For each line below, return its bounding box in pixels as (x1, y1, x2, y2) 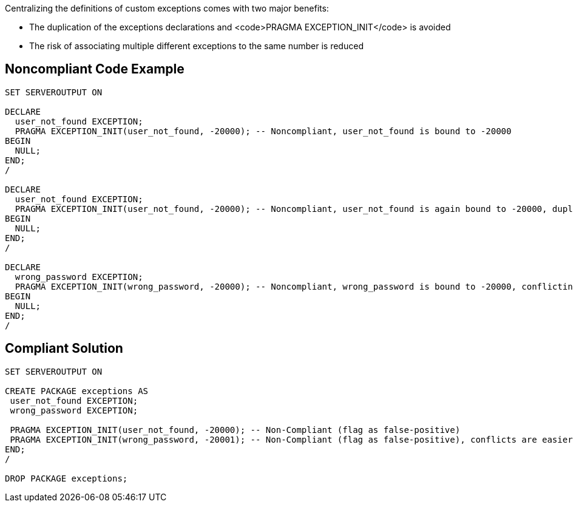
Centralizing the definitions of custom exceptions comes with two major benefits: (5, 3, 329, 13)
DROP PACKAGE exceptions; (5, 473, 128, 483)
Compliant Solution (5, 341, 123, 356)
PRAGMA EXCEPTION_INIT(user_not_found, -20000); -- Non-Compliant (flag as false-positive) (10, 424, 461, 435)
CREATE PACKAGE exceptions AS (5, 386, 149, 396)
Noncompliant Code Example (5, 61, 185, 77)
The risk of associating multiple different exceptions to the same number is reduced (29, 41, 364, 51)
